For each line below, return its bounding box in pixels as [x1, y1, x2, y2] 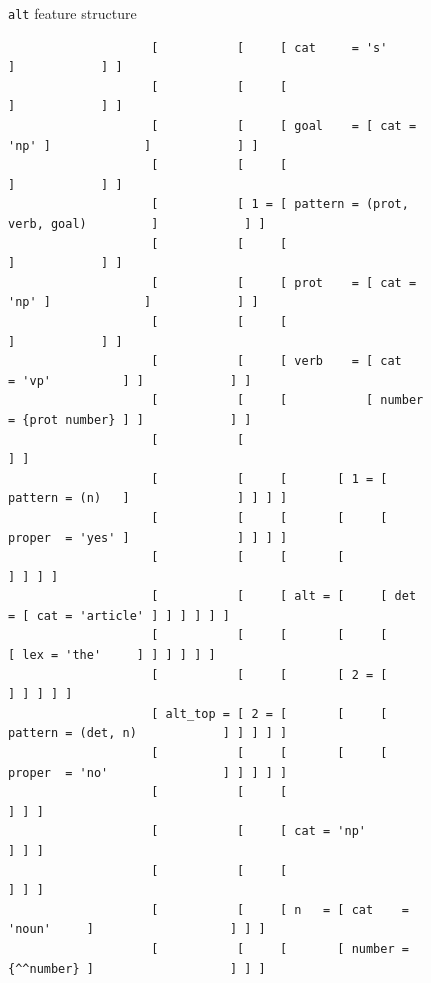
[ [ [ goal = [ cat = [151, 119, 417, 134]
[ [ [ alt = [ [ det [151, 589, 417, 604]
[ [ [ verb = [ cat [151, 354, 402, 369]
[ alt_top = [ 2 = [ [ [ [151, 706, 388, 721]
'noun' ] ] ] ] [8, 922, 266, 937]
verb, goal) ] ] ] [8, 217, 266, 231]
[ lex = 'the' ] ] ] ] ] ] [8, 648, 216, 663]
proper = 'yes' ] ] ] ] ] [8, 530, 288, 545]
